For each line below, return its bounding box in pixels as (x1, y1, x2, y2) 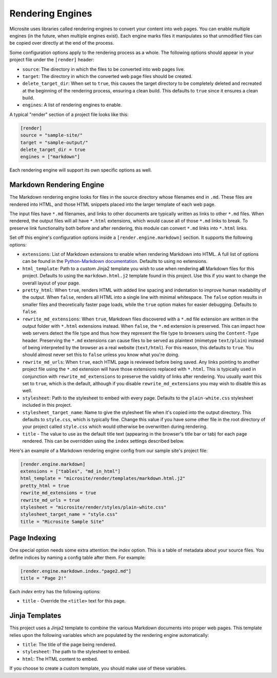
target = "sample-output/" (20, 139, 88, 145)
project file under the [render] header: (9, 56, 94, 63)
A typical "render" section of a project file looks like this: (9, 111, 129, 118)
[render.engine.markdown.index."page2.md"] (20, 568, 132, 574)
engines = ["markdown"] (20, 154, 81, 160)
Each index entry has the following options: (9, 588, 101, 594)
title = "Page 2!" (20, 575, 67, 581)
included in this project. (22, 402, 72, 408)
